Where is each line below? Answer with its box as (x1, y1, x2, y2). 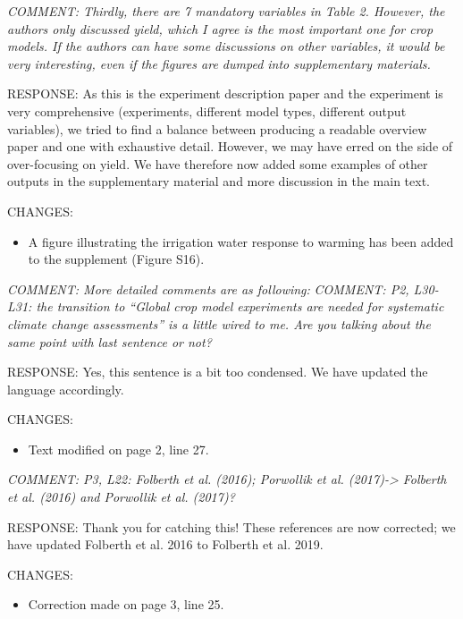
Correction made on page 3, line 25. (28, 595, 224, 614)
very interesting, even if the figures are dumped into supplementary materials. (7, 54, 431, 72)
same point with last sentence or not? (7, 332, 212, 351)
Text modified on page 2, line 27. (28, 439, 209, 458)
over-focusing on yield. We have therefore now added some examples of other (7, 154, 428, 173)
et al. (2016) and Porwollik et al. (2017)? (7, 488, 235, 506)
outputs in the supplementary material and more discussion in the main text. (7, 172, 431, 191)
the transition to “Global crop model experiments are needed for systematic (36, 297, 444, 316)
